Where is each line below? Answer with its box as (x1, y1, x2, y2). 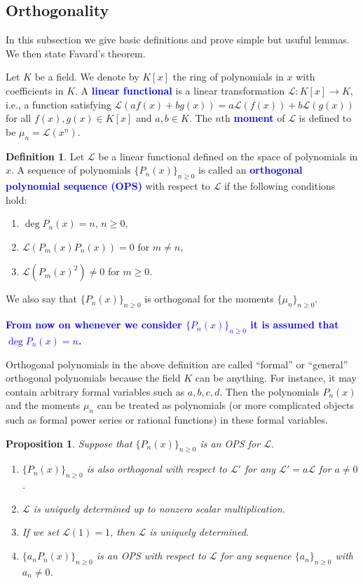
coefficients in (6, 83, 64, 97)
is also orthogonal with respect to (86, 461, 227, 476)
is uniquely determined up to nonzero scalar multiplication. (33, 501, 286, 515)
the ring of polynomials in (172, 69, 284, 84)
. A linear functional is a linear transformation (75, 83, 285, 97)
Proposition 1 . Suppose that (6, 436, 132, 450)
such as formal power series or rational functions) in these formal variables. (6, 412, 328, 427)
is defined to (299, 111, 352, 125)
